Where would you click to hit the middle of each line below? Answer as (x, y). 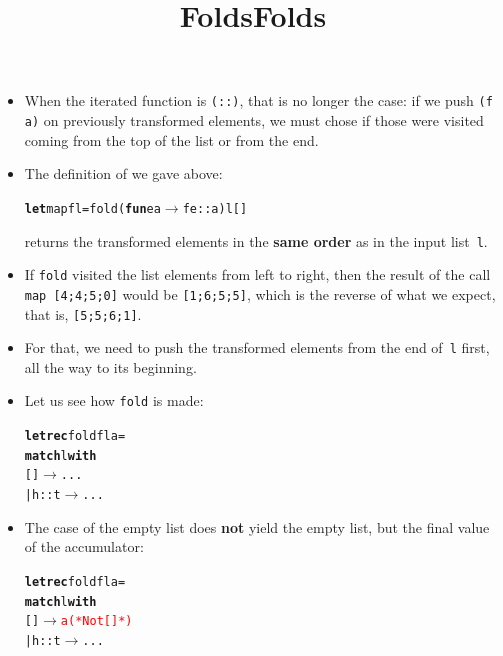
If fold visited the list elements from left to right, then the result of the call (257, 274)
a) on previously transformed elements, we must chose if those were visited (254, 120)
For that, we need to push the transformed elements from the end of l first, (257, 347)
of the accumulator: (84, 546)
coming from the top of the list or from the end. (171, 139)
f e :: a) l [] (215, 208)
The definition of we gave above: (123, 173)
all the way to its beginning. (110, 366)
